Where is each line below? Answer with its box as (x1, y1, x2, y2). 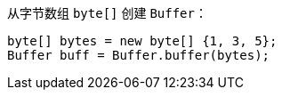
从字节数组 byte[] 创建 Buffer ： (7, 5, 207, 20)
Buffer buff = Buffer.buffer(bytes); (7, 48, 270, 62)
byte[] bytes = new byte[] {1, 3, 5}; (7, 34, 278, 48)
